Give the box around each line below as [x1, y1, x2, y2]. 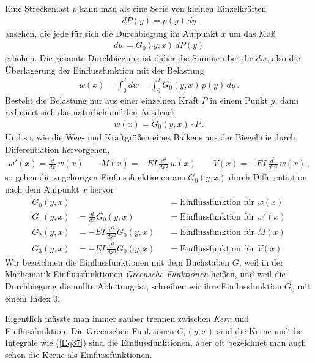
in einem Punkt [210, 93, 268, 106]
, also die [266, 52, 300, 64]
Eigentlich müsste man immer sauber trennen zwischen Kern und [5, 312, 250, 325]
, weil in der [239, 255, 284, 268]
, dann [275, 93, 299, 106]
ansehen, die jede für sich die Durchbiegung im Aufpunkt [5, 26, 218, 39]
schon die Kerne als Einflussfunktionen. [5, 348, 152, 361]
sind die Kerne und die [217, 324, 303, 337]
